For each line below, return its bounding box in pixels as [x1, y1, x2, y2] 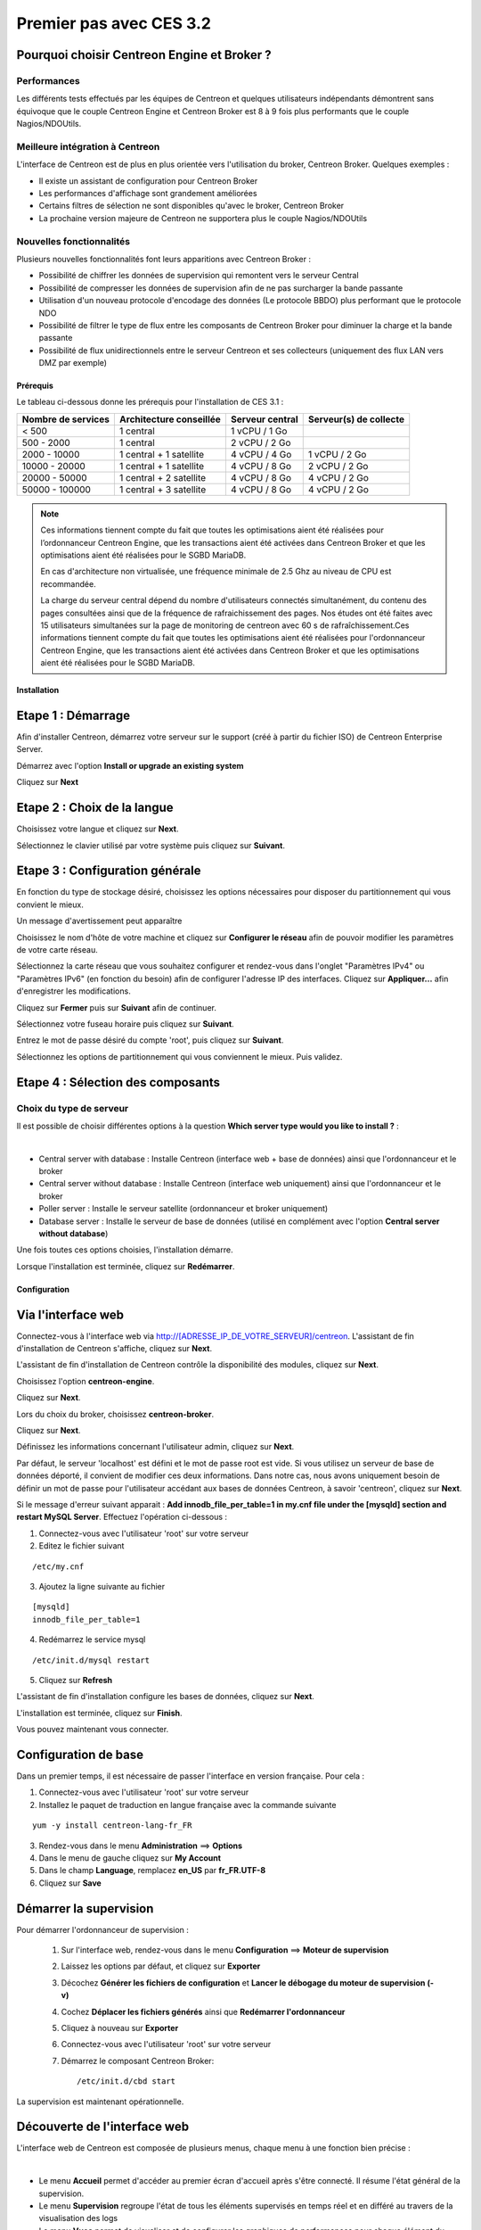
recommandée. [40, 578, 97, 589]
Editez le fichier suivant [38, 1540, 125, 1551]
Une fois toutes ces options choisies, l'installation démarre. [16, 1244, 233, 1255]
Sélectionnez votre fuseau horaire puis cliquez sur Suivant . [16, 1018, 235, 1029]
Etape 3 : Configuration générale [16, 863, 201, 879]
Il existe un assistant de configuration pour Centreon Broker [38, 175, 258, 186]
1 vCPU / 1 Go [230, 425, 288, 437]
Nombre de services [21, 413, 110, 425]
